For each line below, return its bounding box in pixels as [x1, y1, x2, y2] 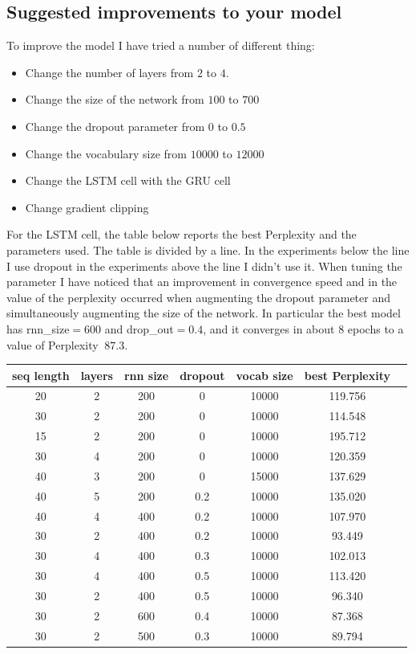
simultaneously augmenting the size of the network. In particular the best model [6, 305, 401, 321]
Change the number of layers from [25, 63, 194, 80]
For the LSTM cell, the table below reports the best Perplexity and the [6, 226, 357, 243]
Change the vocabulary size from [25, 145, 188, 161]
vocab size [236, 366, 293, 383]
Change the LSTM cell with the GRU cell [25, 172, 231, 189]
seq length [12, 366, 70, 383]
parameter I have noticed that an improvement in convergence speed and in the [6, 273, 398, 290]
